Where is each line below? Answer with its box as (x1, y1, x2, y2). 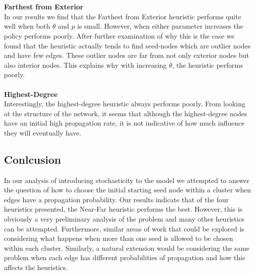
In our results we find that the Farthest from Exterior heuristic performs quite (4, 11, 241, 21)
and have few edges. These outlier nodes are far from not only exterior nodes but (4, 50, 249, 60)
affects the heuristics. (4, 262, 68, 273)
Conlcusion (4, 151, 61, 167)
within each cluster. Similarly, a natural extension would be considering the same (4, 242, 250, 253)
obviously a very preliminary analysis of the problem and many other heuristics (4, 214, 245, 224)
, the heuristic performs (172, 59, 243, 70)
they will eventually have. (4, 127, 82, 137)
